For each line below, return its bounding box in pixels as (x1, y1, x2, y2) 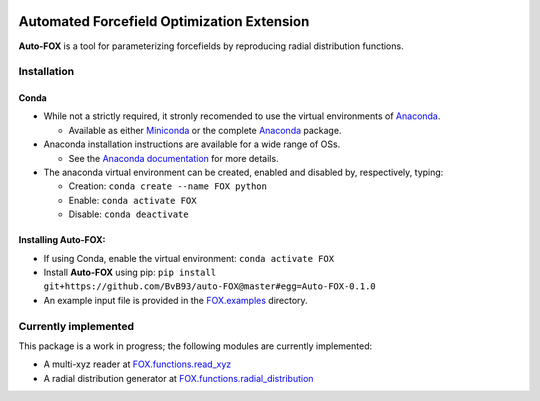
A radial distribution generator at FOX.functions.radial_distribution (43, 372, 314, 384)
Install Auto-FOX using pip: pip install (43, 266, 217, 278)
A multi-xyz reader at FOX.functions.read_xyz (43, 358, 232, 370)
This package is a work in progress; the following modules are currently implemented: (18, 340, 373, 352)
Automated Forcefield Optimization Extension (18, 13, 310, 30)
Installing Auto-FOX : (18, 234, 106, 246)
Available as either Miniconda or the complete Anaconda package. (68, 124, 342, 136)
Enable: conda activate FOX (68, 194, 197, 206)
